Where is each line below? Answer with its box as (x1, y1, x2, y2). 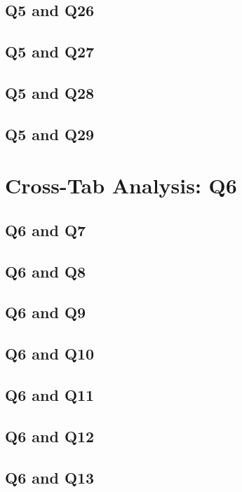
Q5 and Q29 (5, 123, 95, 144)
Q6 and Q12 (5, 425, 95, 446)
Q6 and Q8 (5, 260, 86, 282)
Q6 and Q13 (5, 466, 95, 488)
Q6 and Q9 (5, 301, 86, 323)
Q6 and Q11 (5, 384, 95, 406)
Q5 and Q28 (5, 81, 95, 103)
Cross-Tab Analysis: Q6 (5, 171, 237, 200)
